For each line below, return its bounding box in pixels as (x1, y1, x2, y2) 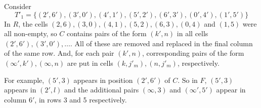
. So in (178, 74, 198, 85)
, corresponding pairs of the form (142, 48, 244, 58)
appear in (216, 84, 246, 95)
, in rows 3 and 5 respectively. (34, 94, 127, 104)
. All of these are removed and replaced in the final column (70, 38, 253, 48)
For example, (4, 74, 45, 85)
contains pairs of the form (67, 28, 147, 39)
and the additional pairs (64, 84, 139, 95)
